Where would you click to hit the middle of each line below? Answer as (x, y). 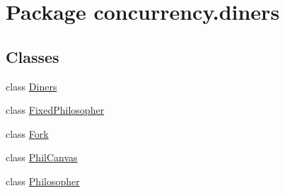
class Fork (27, 133)
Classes (33, 56)
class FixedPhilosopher (55, 110)
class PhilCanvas (42, 157)
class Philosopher (43, 181)
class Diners (31, 86)
